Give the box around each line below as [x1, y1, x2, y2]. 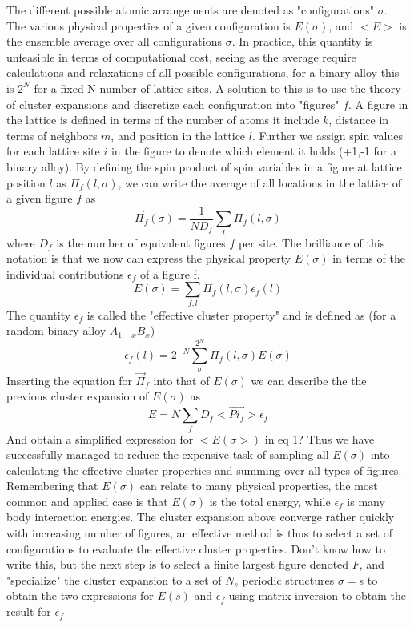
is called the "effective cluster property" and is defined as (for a [86, 306, 396, 323]
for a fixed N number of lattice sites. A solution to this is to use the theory [34, 79, 401, 96]
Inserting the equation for [6, 372, 132, 388]
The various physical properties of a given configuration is [6, 17, 291, 34]
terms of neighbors [6, 127, 98, 143]
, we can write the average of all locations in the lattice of [118, 174, 402, 191]
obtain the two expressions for [6, 587, 154, 604]
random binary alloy [6, 322, 107, 339]
